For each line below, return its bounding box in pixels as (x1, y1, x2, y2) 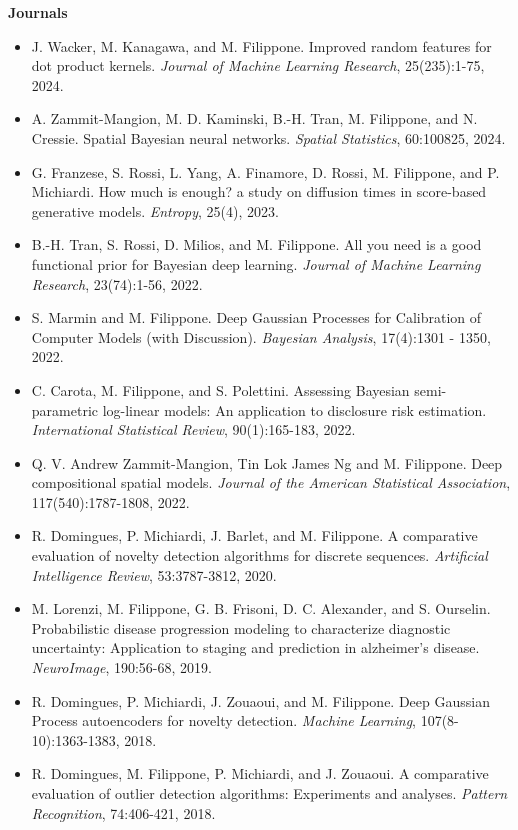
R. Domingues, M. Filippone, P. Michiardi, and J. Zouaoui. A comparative (31, 763, 489, 784)
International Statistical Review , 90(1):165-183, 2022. (31, 419, 356, 440)
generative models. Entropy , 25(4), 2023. (31, 200, 279, 221)
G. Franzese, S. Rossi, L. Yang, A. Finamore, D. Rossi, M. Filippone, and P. (31, 161, 500, 182)
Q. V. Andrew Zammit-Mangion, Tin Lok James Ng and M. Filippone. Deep (31, 452, 503, 473)
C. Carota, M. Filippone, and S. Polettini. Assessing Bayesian (31, 379, 410, 400)
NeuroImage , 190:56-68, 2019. (31, 657, 212, 678)
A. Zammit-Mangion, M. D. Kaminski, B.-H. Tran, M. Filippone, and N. (31, 108, 478, 129)
